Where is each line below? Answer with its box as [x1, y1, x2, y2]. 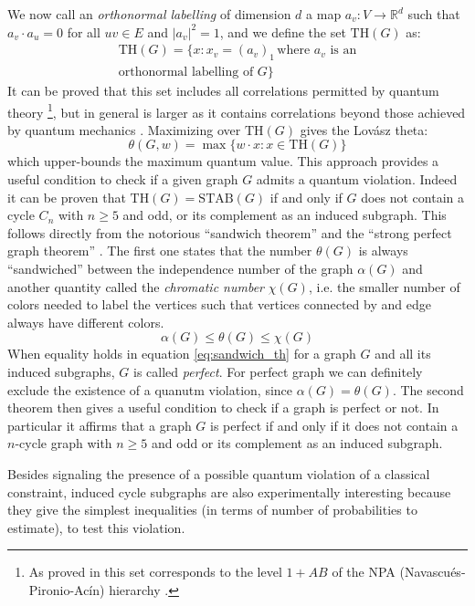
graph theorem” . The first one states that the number [7, 241, 312, 260]
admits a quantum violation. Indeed [256, 170, 458, 189]
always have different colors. [7, 312, 164, 331]
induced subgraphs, [7, 362, 115, 381]
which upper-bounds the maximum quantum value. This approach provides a [7, 151, 439, 171]
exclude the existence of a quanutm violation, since [7, 380, 293, 399]
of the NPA [332, 562, 396, 581]
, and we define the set [219, 22, 346, 41]
